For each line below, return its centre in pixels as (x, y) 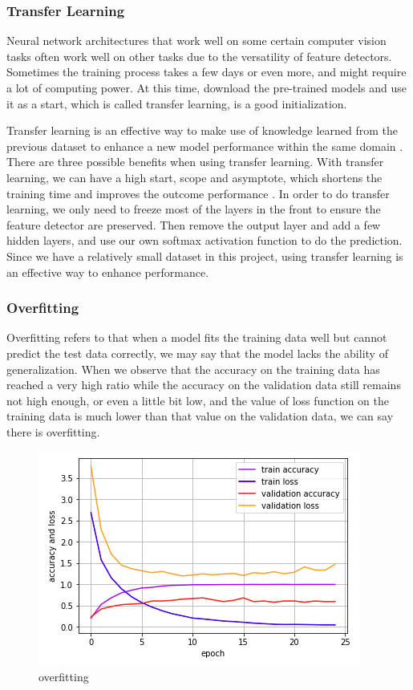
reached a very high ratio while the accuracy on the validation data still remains (204, 385)
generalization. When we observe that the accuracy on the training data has (193, 369)
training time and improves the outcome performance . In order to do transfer (198, 193)
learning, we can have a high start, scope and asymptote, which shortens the (194, 177)
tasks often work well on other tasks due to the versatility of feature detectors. (199, 56)
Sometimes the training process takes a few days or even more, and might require (206, 72)
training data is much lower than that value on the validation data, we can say (200, 416)
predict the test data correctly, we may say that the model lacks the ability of (197, 353)
